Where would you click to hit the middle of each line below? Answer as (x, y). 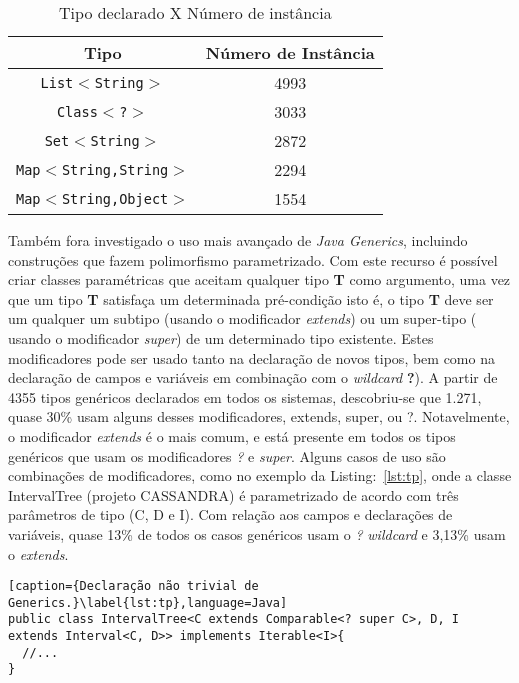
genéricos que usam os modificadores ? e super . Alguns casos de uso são (227, 455)
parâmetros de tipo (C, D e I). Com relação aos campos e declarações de (230, 514)
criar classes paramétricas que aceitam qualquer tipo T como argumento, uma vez (259, 279)
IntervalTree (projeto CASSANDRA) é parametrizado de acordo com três (233, 494)
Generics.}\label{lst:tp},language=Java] (148, 602)
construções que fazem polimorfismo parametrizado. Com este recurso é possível (253, 259)
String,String (115, 169)
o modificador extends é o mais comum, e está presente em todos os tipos (232, 435)
